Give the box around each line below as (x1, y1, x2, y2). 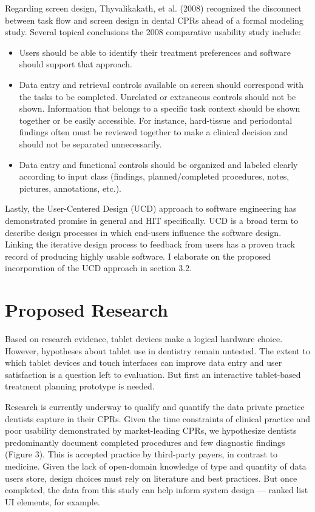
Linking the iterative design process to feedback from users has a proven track (5, 238, 296, 251)
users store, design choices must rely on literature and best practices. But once (5, 471, 297, 484)
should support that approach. (19, 58, 132, 70)
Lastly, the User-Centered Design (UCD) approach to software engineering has (5, 202, 297, 215)
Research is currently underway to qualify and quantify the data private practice (5, 400, 305, 413)
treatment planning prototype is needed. (5, 380, 155, 392)
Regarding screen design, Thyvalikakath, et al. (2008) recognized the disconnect (5, 2, 302, 14)
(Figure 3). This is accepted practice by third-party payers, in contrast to (5, 448, 278, 460)
